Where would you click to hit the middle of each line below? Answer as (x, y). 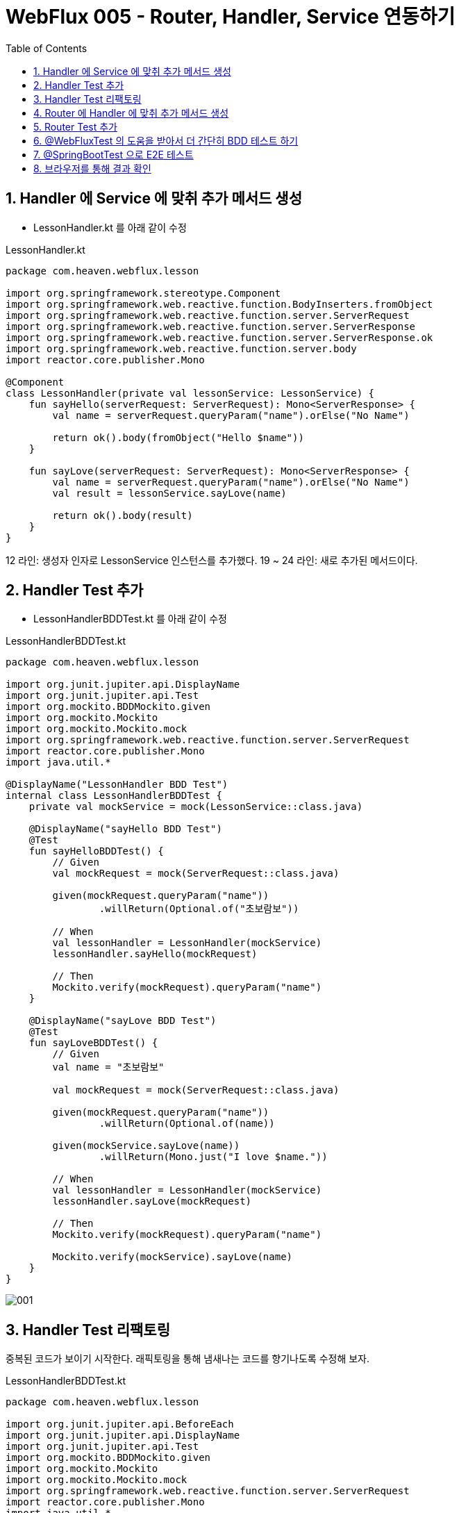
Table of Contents (47, 48)
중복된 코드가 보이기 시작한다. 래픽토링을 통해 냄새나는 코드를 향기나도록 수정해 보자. (187, 1359)
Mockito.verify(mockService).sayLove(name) (173, 1257)
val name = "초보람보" (108, 1067)
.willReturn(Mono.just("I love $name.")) (213, 1157)
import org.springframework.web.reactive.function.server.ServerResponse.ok (219, 337)
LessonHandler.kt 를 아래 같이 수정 (110, 227)
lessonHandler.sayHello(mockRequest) (155, 954)
